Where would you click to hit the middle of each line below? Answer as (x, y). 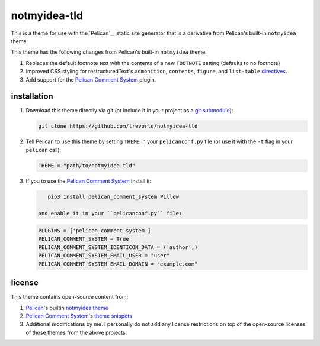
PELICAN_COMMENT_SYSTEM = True (84, 239)
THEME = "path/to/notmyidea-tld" (87, 165)
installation (32, 97)
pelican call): (44, 150)
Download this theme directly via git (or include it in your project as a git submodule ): (129, 111)
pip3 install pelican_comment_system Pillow (113, 196)
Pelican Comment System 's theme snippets (79, 316)
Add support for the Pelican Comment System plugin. (91, 79)
